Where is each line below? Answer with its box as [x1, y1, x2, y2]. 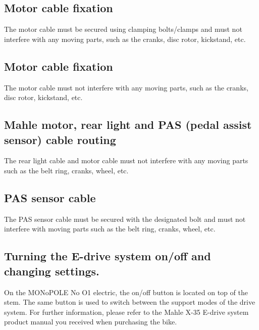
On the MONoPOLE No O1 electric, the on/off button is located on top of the [4, 287, 248, 297]
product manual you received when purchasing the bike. [4, 316, 177, 327]
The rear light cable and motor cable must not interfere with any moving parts [4, 155, 248, 166]
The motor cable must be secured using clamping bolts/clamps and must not [4, 24, 242, 34]
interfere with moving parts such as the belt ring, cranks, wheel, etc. [4, 223, 216, 234]
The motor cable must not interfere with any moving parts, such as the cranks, [4, 82, 248, 92]
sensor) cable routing [4, 131, 116, 147]
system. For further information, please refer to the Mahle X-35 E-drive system [4, 306, 249, 317]
